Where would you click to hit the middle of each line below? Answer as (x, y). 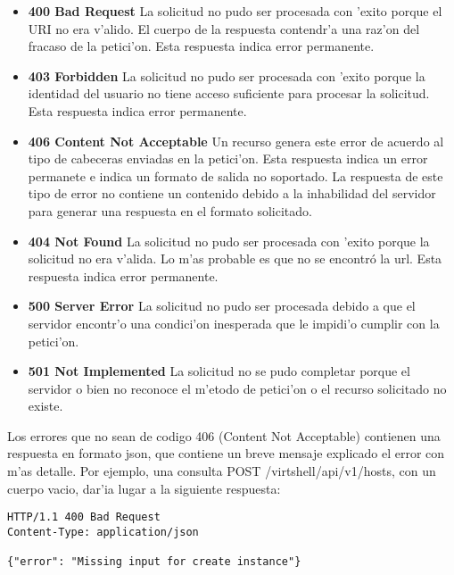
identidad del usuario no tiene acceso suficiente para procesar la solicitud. (229, 93)
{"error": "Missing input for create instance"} (154, 562)
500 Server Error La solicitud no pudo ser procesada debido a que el (222, 306)
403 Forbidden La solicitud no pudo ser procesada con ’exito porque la (227, 75)
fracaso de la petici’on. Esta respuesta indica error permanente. (201, 46)
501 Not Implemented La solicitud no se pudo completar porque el (219, 371)
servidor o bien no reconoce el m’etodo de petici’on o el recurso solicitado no (237, 388)
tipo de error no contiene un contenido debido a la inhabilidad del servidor (232, 193)
